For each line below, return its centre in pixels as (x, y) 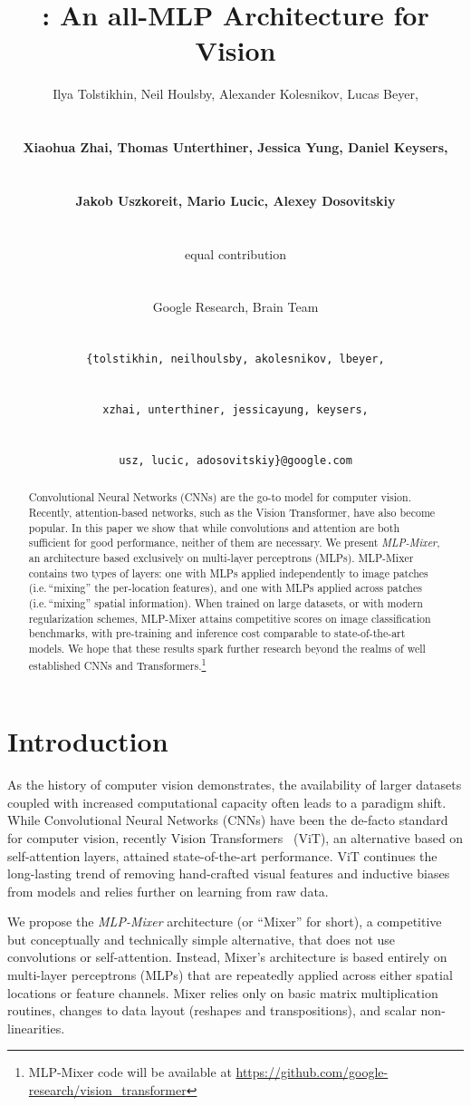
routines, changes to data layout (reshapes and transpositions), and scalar (212, 1010)
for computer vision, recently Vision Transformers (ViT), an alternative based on (235, 837)
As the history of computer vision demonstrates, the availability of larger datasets (235, 785)
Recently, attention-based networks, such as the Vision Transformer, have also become (232, 513)
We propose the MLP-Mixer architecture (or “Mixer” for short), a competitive (225, 922)
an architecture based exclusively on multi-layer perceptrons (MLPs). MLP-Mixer (221, 557)
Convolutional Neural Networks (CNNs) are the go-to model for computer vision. (220, 497)
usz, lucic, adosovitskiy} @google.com (235, 460)
